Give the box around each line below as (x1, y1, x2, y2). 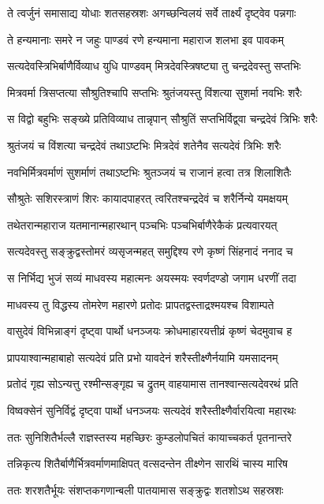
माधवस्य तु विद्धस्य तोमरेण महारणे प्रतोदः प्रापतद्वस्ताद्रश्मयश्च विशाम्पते (7, 296, 274, 312)
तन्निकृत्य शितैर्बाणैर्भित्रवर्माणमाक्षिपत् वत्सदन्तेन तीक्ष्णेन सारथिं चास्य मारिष (7, 455, 288, 472)
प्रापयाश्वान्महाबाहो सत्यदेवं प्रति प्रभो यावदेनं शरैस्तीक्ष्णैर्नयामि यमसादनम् (7, 349, 278, 365)
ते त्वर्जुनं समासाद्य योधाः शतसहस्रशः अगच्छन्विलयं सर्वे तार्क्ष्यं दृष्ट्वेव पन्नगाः (7, 5, 296, 21)
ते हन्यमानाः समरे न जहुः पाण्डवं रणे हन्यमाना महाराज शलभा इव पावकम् (7, 31, 284, 47)
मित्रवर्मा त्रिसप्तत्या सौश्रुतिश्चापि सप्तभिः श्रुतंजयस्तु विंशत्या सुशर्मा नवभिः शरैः (7, 84, 302, 100)
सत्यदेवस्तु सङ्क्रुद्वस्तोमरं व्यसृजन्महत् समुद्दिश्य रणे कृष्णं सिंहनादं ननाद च (7, 243, 293, 259)
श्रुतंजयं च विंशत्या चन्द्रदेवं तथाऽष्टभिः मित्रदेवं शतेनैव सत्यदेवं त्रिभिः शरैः (7, 136, 281, 153)
